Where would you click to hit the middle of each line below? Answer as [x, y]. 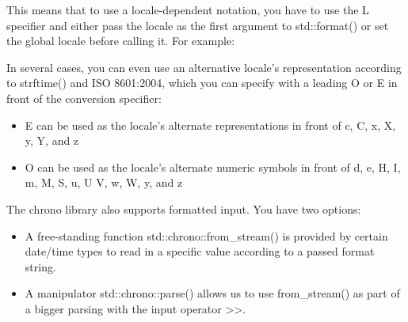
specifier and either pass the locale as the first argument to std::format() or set [198, 25]
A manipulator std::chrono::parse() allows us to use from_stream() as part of [212, 293]
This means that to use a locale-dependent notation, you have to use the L [188, 9]
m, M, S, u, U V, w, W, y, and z [104, 182]
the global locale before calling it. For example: [121, 41]
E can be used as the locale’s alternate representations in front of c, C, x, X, [210, 125]
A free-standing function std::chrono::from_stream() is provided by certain [206, 235]
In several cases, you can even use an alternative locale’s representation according [204, 67]
